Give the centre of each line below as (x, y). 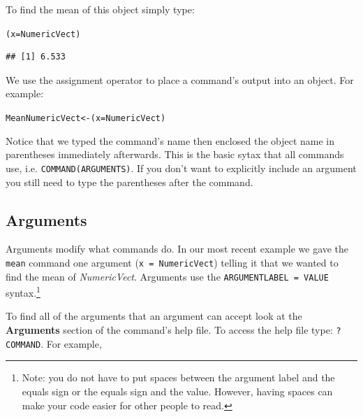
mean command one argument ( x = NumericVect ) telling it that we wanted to (172, 262)
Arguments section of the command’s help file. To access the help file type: (169, 330)
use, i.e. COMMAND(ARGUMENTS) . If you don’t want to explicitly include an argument (181, 168)
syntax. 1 (23, 291)
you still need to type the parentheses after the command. (129, 182)
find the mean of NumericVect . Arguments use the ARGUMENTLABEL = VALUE (167, 276)
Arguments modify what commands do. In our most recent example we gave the (177, 249)
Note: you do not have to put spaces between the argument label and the (178, 377)
